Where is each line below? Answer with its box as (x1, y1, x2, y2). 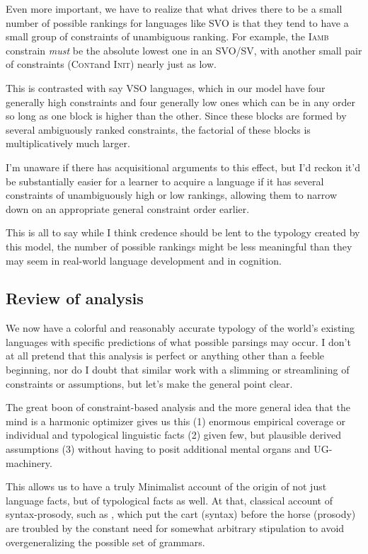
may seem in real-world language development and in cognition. (6, 253, 282, 267)
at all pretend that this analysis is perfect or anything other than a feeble (6, 348, 325, 363)
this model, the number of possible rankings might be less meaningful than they (6, 238, 352, 253)
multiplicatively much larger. (6, 136, 130, 151)
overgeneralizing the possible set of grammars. (6, 534, 205, 549)
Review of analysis (6, 287, 144, 309)
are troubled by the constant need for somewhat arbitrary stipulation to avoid (6, 521, 345, 536)
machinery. (6, 455, 52, 470)
